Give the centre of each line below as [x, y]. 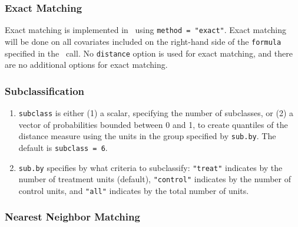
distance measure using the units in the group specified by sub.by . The [147, 136]
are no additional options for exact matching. [86, 65]
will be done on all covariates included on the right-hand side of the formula [143, 41]
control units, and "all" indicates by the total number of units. [134, 190]
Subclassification [45, 91]
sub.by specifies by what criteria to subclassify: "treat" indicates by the [150, 167]
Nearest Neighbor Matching [72, 217]
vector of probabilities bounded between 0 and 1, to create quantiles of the [153, 124]
